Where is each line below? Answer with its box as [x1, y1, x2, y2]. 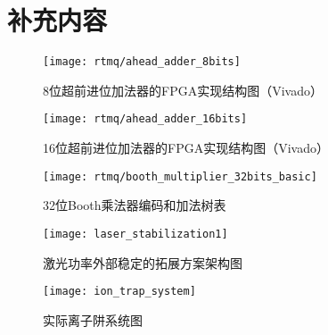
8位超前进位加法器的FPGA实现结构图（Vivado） [43, 80, 323, 99]
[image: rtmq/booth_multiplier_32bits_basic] [43, 170, 317, 183]
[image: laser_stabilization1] [43, 227, 228, 240]
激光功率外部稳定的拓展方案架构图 [43, 253, 242, 272]
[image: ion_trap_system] [43, 285, 196, 298]
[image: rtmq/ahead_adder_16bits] [43, 113, 248, 126]
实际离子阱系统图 [43, 310, 143, 329]
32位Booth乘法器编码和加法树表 [43, 196, 226, 214]
